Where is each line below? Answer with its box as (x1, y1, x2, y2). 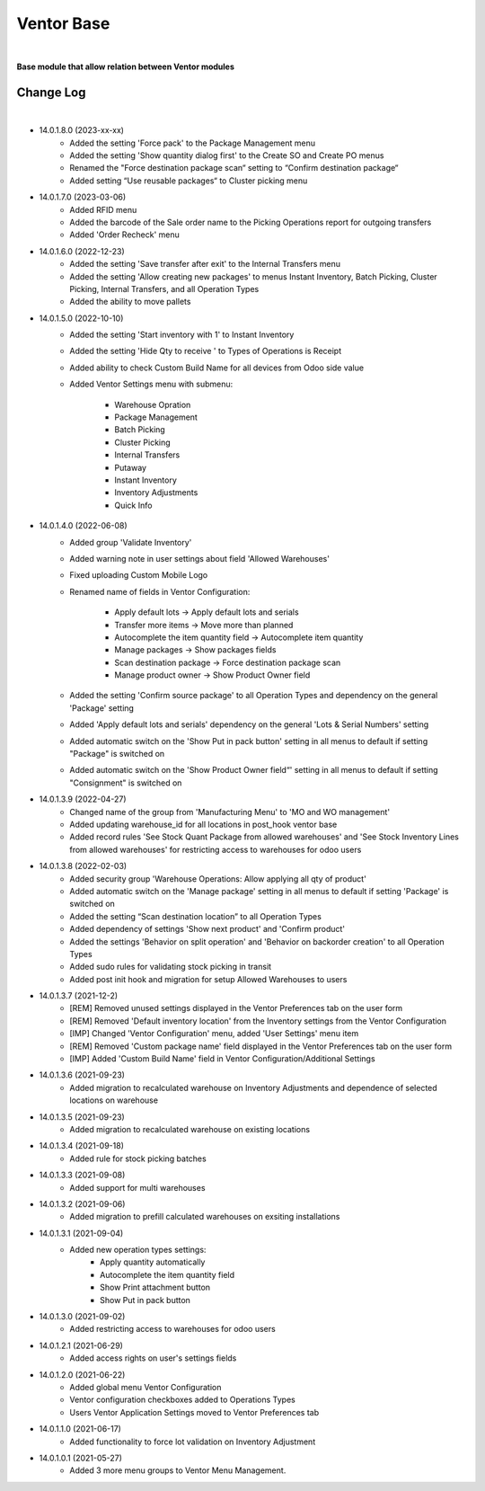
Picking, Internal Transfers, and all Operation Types (69, 283, 260, 294)
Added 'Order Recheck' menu (69, 229, 180, 240)
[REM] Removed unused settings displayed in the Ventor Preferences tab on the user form (69, 1003, 403, 1014)
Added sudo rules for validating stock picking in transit (69, 962, 272, 972)
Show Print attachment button (100, 1282, 211, 1293)
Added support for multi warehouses (69, 1182, 206, 1193)
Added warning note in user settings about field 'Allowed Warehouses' (69, 553, 330, 564)
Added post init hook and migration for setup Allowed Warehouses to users (69, 973, 348, 984)
